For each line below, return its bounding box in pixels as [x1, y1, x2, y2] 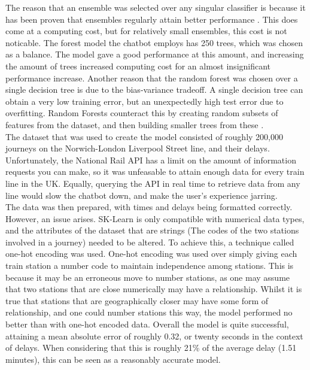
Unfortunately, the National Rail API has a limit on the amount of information [5, 153, 296, 166]
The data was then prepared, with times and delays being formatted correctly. [5, 201, 293, 213]
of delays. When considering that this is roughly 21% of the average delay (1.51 [5, 341, 297, 354]
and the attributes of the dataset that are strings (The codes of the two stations [5, 224, 299, 236]
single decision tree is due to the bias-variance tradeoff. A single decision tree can [5, 83, 303, 96]
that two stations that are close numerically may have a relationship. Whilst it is [5, 283, 302, 295]
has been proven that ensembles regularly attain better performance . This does [5, 13, 298, 25]
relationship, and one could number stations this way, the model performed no [5, 306, 293, 319]
